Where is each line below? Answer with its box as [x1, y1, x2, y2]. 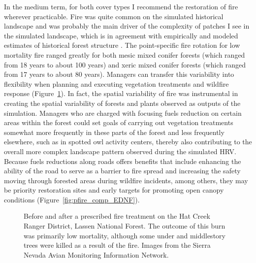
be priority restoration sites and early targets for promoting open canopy [4, 185, 224, 195]
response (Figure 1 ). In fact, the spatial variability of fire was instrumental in [4, 88, 238, 99]
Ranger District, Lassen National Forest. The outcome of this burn [24, 221, 225, 231]
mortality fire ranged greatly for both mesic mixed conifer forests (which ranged [4, 49, 245, 60]
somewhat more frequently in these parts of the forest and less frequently [4, 127, 224, 137]
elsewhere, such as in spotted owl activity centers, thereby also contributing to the [4, 136, 252, 147]
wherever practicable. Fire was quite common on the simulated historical [4, 11, 224, 21]
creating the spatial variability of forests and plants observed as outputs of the [4, 98, 241, 108]
